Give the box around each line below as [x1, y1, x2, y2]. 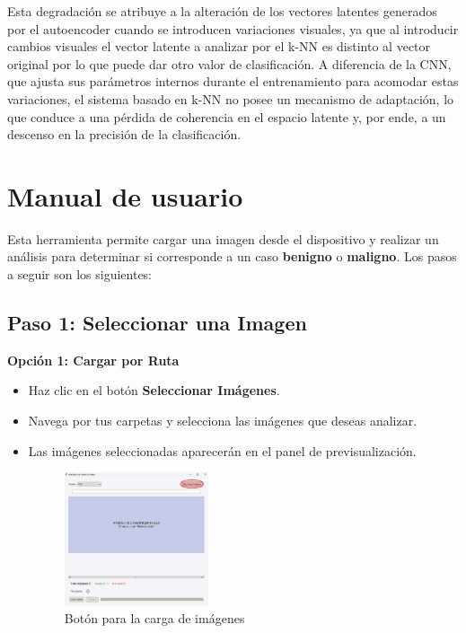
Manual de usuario [7, 177, 243, 214]
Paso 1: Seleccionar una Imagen [7, 309, 307, 337]
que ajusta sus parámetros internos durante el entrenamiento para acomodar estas [7, 72, 459, 91]
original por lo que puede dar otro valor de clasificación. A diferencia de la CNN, [7, 54, 452, 73]
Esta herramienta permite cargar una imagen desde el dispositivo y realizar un [7, 229, 439, 248]
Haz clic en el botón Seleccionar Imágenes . [28, 381, 280, 400]
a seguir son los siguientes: [7, 265, 153, 284]
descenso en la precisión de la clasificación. [7, 125, 242, 144]
